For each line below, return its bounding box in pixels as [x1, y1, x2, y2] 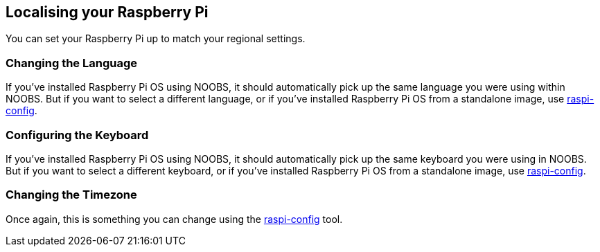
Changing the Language [6, 55, 138, 70]
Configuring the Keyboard [6, 127, 149, 142]
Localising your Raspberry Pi [6, 3, 209, 21]
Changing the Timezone [6, 188, 137, 202]
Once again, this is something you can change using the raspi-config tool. [6, 213, 343, 225]
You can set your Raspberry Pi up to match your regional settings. [6, 33, 306, 45]
